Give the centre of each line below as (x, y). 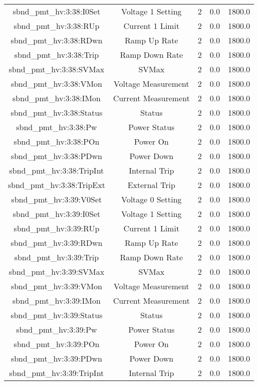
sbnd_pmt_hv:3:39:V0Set (57, 199)
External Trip (151, 185)
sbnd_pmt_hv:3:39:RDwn (57, 243)
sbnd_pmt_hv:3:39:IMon (57, 300)
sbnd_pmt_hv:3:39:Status (57, 315)
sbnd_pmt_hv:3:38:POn (57, 141)
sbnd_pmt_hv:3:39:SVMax (56, 272)
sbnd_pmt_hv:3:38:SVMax (56, 69)
